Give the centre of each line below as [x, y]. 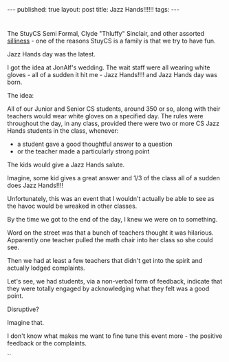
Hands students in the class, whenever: [63, 131]
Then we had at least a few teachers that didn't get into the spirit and [105, 261]
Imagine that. [26, 323]
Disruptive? [23, 309]
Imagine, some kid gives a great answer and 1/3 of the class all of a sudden [113, 178]
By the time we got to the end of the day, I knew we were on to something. [112, 220]
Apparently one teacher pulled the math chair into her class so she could [110, 240]
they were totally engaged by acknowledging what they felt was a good [108, 289]
